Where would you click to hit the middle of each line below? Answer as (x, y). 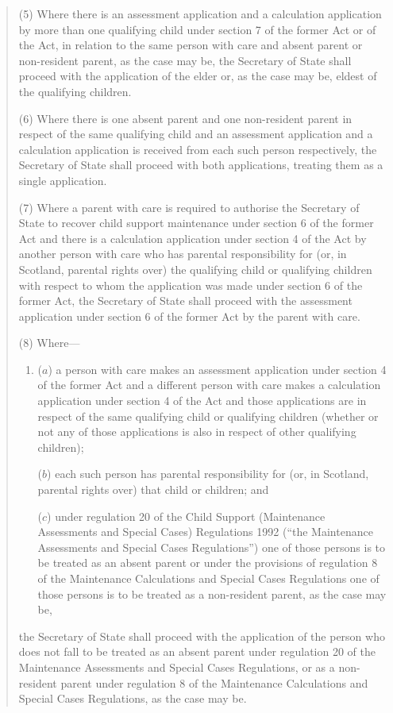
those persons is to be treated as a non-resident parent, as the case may (212, 594)
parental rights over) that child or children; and (153, 489)
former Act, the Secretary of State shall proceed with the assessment (185, 301)
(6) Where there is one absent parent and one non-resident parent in (185, 118)
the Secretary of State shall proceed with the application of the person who (202, 636)
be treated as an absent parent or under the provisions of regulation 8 (208, 563)
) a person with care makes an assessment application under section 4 (217, 369)
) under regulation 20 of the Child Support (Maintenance (186, 516)
